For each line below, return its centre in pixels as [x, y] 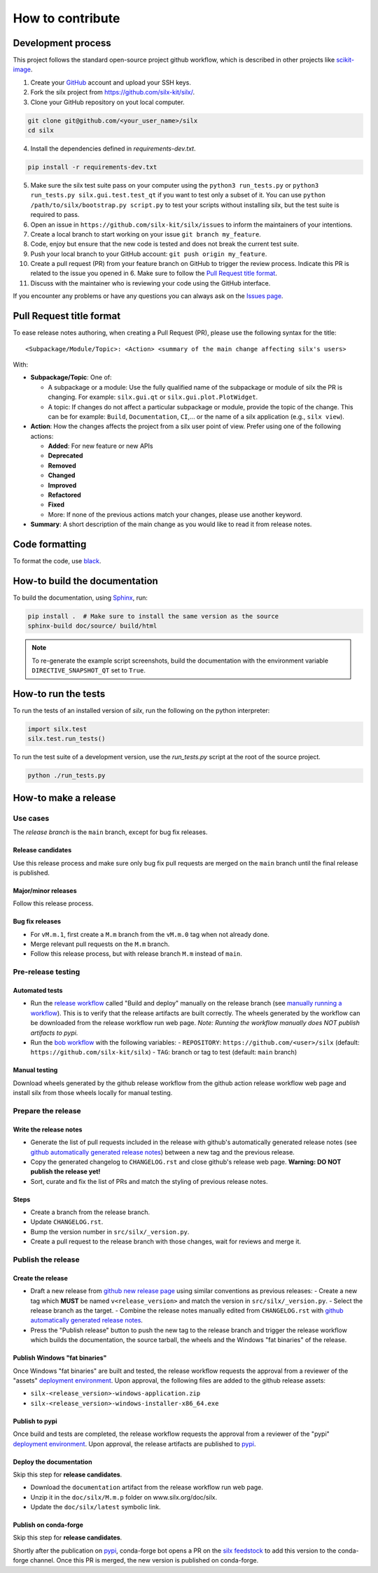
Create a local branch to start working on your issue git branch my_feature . [146, 234]
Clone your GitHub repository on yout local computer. [107, 102]
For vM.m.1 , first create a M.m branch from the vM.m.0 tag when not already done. [150, 934]
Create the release [40, 1278]
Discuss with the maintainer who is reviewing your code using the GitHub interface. [150, 283]
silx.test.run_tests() [66, 739]
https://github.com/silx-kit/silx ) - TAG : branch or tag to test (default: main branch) [164, 1052]
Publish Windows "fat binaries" [60, 1358]
